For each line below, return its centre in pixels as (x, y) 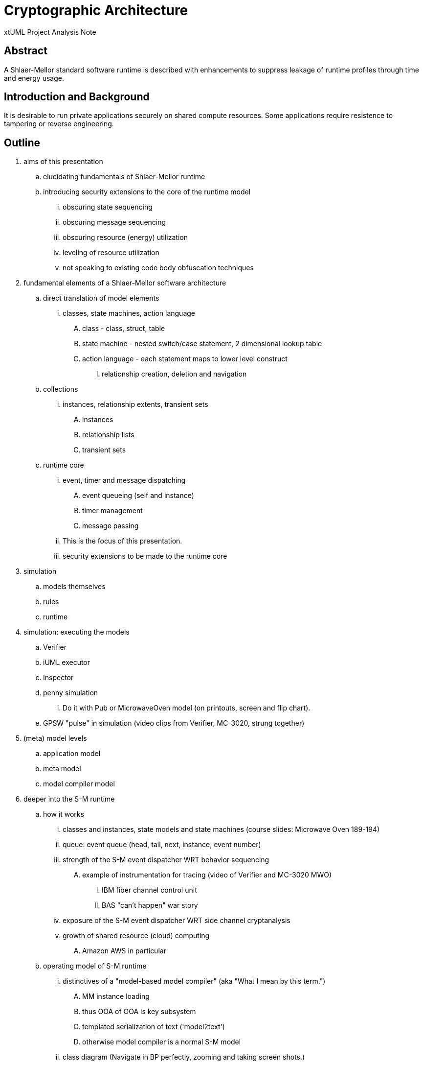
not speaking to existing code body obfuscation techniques (158, 268)
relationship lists (108, 435)
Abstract (26, 51)
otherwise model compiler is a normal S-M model (162, 1042)
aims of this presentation (63, 162)
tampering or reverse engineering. (59, 124)
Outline (22, 142)
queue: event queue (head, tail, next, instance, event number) (162, 845)
